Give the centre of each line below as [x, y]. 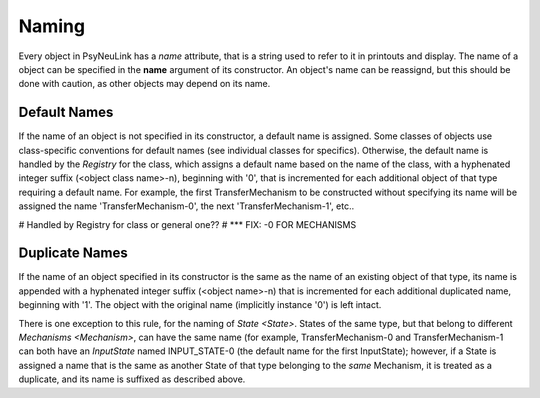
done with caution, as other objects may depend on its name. [144, 84]
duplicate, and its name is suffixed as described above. [132, 379]
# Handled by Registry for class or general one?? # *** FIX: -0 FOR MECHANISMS [187, 224]
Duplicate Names [73, 253]
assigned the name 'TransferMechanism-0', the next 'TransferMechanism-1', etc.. [186, 206]
